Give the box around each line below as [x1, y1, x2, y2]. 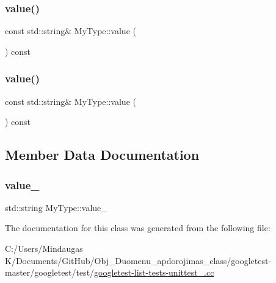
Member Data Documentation [5, 145, 200, 164]
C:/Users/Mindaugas [5, 242, 83, 254]
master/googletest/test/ [5, 266, 95, 279]
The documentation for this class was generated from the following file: [5, 221, 271, 234]
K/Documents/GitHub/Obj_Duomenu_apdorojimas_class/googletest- [5, 254, 272, 267]
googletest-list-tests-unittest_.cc [94, 266, 214, 279]
